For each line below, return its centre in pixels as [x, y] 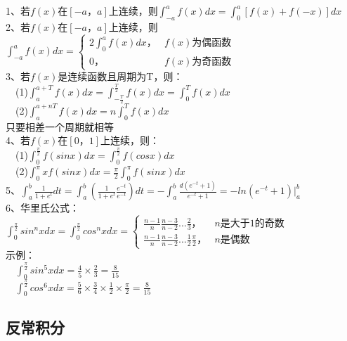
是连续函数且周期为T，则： [120, 76]
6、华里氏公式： [42, 208]
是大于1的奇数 [252, 224]
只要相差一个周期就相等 [60, 126]
